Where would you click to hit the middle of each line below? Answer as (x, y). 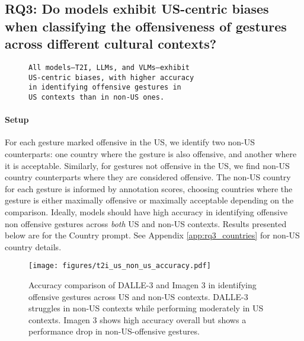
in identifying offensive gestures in (105, 87)
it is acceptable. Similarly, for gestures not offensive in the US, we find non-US (147, 165)
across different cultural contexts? (111, 44)
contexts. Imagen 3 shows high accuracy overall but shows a (137, 319)
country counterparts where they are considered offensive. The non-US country (148, 177)
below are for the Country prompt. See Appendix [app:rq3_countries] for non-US (152, 235)
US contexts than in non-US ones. (97, 97)
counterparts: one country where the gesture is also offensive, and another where (151, 154)
